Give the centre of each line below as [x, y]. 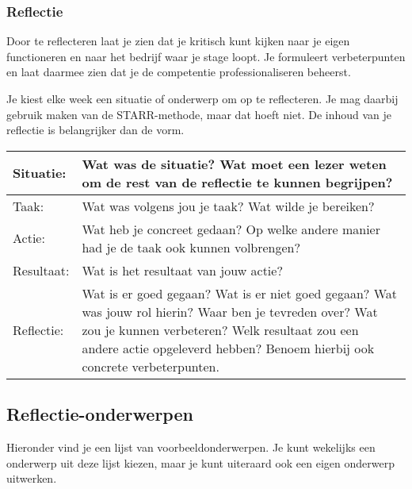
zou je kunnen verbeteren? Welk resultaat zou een [220, 329]
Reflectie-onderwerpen [100, 414]
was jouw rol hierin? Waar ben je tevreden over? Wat [230, 311]
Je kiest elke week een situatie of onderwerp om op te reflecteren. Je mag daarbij [202, 98]
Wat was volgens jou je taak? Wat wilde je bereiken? [228, 206]
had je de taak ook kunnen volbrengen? [191, 247]
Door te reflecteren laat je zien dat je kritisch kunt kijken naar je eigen [178, 41]
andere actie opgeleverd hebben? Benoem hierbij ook [228, 348]
